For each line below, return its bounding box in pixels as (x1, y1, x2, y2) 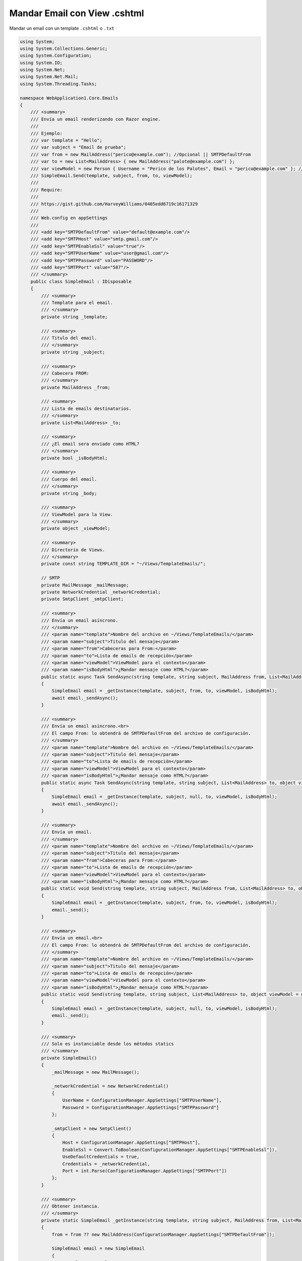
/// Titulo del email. (41, 335, 98, 340)
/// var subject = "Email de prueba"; (30, 144, 126, 150)
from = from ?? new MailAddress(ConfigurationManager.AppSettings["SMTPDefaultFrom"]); (51, 1231, 275, 1237)
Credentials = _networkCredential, (62, 1161, 150, 1167)
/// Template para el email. (41, 300, 113, 305)
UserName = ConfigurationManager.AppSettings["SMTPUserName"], (62, 1098, 222, 1103)
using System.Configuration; (20, 53, 92, 59)
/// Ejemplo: (30, 130, 63, 136)
